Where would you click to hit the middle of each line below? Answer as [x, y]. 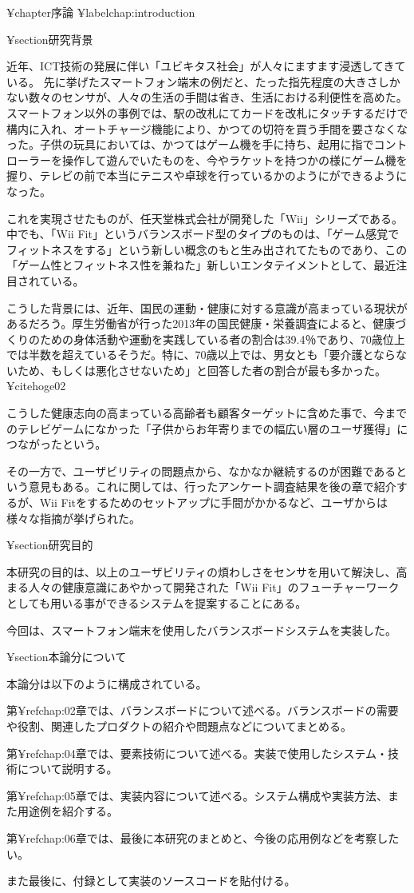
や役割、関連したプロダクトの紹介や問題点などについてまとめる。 [179, 726]
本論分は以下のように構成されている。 [107, 683]
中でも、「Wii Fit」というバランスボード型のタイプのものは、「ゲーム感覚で [203, 234]
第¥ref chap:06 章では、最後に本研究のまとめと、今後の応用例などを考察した [203, 837]
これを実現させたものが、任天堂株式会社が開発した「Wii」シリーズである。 [205, 218]
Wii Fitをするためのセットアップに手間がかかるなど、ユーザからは [214, 502]
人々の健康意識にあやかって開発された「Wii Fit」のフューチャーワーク [214, 587]
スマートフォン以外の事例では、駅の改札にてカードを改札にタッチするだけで [207, 112]
